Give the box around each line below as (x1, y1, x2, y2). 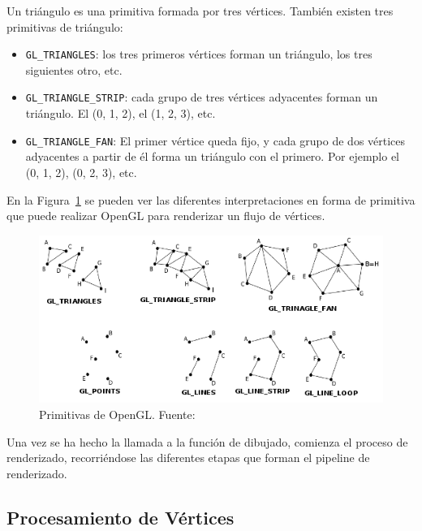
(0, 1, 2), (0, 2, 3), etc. (25, 163, 137, 180)
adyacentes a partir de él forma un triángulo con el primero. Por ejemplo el (25, 148, 400, 165)
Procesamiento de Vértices (6, 504, 235, 529)
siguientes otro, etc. (25, 61, 123, 78)
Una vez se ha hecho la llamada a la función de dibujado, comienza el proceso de (6, 433, 408, 450)
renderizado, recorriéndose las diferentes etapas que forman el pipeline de (6, 449, 370, 466)
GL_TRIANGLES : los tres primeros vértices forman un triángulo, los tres (25, 45, 372, 63)
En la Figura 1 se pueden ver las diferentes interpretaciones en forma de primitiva (6, 191, 416, 208)
